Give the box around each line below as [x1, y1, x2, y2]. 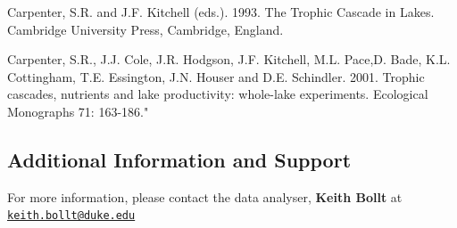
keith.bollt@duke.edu [7, 209, 136, 223]
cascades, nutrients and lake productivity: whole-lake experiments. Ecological [7, 85, 428, 103]
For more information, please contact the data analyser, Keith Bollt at [7, 187, 403, 206]
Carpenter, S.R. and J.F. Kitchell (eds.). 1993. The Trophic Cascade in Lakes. [7, 3, 435, 20]
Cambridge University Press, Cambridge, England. [7, 20, 284, 38]
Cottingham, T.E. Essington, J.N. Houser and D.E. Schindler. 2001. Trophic [7, 67, 425, 85]
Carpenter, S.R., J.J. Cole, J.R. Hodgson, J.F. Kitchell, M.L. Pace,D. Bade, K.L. [7, 50, 451, 69]
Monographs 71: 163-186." [7, 102, 149, 120]
